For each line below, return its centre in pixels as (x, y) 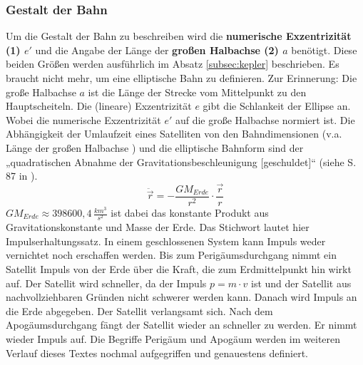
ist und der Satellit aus (301, 283)
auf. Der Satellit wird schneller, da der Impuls (106, 283)
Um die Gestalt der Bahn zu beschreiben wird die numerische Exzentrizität (179, 36)
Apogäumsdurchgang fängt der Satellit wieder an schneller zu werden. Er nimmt (181, 325)
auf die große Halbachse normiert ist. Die (265, 119)
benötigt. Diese (324, 50)
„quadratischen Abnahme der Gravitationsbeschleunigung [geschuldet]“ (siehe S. (181, 161)
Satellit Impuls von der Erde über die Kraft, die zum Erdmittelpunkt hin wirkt (179, 268)
